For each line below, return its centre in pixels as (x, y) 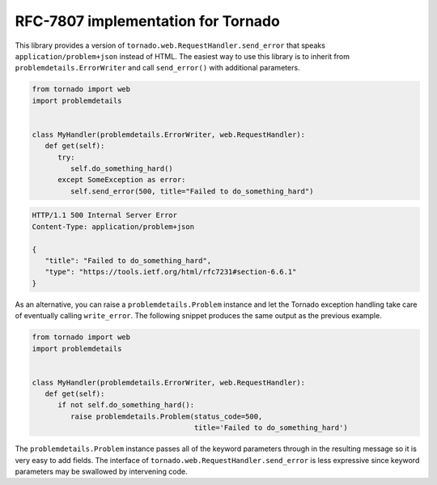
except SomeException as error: (122, 180)
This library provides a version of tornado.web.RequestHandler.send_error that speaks (170, 45)
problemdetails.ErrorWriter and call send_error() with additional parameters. (157, 68)
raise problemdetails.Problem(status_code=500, (166, 416)
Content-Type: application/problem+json (113, 226)
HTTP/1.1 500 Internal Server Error (105, 215)
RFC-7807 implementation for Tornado (148, 21)
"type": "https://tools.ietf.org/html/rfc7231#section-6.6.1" (171, 272)
